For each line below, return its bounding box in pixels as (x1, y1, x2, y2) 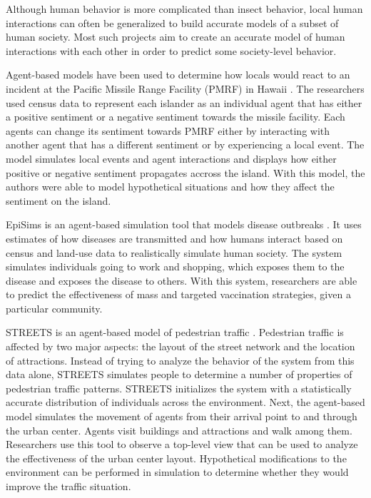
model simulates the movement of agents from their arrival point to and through (6, 409, 357, 424)
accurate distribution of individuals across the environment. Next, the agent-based (6, 395, 365, 410)
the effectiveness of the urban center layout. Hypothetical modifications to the (6, 450, 347, 465)
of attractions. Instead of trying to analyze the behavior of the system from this (6, 352, 355, 367)
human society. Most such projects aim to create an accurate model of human (6, 29, 345, 44)
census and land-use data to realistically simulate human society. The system (6, 245, 342, 260)
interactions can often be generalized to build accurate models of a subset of (6, 15, 339, 30)
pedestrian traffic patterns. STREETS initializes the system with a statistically (6, 380, 352, 395)
